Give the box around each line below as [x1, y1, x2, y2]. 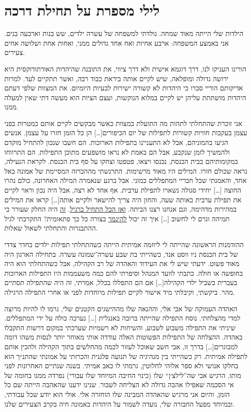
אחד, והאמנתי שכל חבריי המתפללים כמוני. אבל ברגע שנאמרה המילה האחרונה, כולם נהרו [4, 175, 247, 185]
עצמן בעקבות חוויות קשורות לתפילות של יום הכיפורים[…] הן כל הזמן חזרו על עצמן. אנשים [4, 127, 248, 138]
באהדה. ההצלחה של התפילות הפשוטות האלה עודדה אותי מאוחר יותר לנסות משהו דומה [4, 332, 243, 342]
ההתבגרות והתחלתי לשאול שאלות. [4, 223, 98, 233]
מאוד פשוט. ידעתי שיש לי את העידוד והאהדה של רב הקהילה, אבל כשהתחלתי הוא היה [4, 258, 239, 269]
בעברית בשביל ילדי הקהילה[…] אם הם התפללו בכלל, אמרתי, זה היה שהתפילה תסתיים [4, 277, 237, 287]
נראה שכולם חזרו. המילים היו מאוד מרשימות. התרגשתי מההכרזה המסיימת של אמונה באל [4, 165, 248, 176]
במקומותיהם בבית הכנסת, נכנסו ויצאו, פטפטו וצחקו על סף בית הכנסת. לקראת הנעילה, [4, 156, 238, 166]
